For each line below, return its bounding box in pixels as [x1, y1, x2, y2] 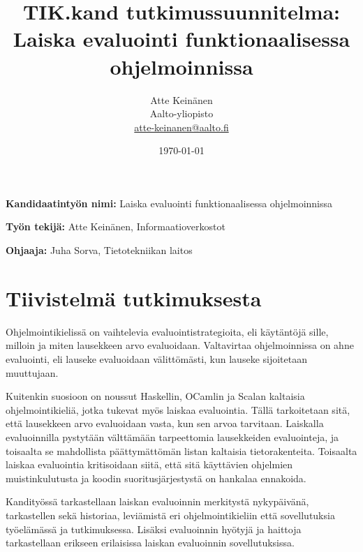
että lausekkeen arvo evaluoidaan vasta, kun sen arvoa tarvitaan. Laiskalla [6, 416, 324, 431]
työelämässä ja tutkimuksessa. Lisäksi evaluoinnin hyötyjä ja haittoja [6, 521, 302, 536]
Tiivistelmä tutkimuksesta [6, 283, 262, 312]
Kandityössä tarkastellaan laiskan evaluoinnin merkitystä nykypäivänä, [6, 494, 309, 509]
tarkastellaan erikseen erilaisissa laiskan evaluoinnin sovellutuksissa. [6, 535, 295, 550]
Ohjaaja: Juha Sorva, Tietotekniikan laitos [6, 243, 193, 258]
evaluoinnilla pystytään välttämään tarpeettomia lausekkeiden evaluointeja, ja [6, 429, 339, 444]
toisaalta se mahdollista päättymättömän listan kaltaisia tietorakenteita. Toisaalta [6, 443, 357, 458]
